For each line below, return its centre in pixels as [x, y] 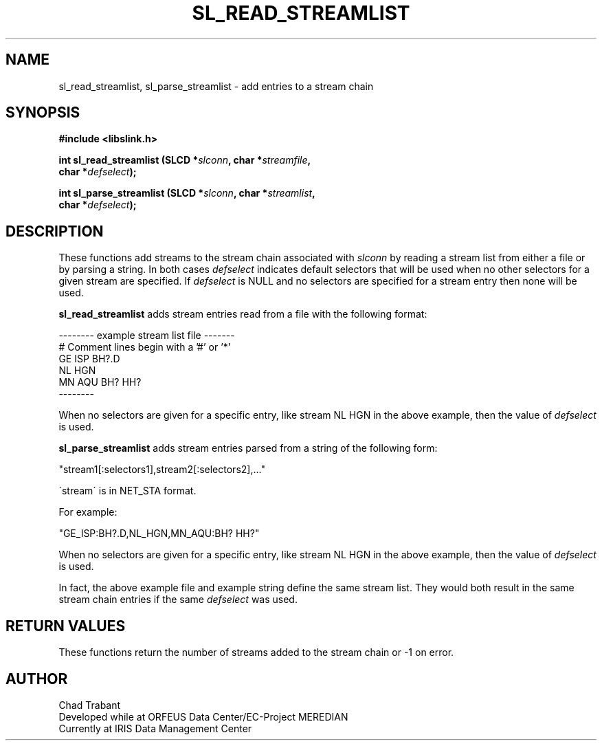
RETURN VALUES [66, 626]
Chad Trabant [90, 705]
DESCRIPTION [55, 231]
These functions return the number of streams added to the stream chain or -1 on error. [256, 652]
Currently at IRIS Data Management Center [155, 728]
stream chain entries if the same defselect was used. [178, 600]
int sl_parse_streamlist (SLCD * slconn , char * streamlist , [187, 193]
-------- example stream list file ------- [147, 336]
